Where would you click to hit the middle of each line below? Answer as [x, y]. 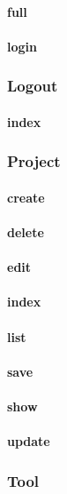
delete [26, 232]
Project [34, 161]
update [29, 441]
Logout [33, 86]
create [26, 197]
